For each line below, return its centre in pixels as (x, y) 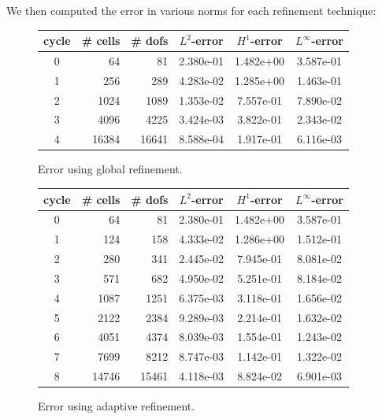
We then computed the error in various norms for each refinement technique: (191, 10)
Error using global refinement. (110, 169)
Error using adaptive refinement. (117, 406)
